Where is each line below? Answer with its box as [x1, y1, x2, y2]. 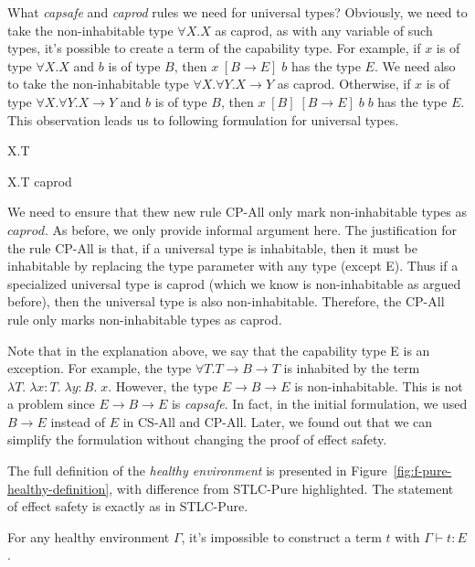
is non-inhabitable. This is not [294, 376, 463, 395]
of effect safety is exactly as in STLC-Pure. [7, 497, 248, 516]
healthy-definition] [7, 478, 110, 497]
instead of [50, 412, 105, 431]
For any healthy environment [7, 527, 170, 546]
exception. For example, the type [7, 358, 192, 378]
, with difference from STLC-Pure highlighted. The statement [109, 478, 454, 497]
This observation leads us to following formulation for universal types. [7, 110, 399, 129]
